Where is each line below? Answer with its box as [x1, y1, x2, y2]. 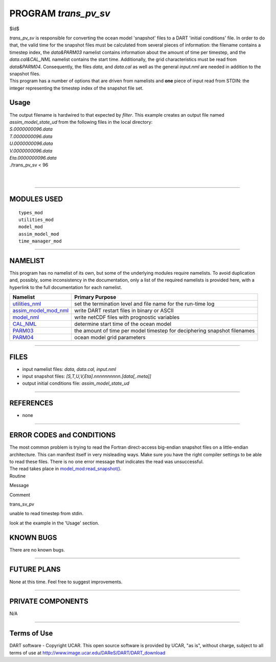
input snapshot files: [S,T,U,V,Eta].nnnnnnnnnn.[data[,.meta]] [22, 373, 152, 380]
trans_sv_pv [9, 501, 34, 507]
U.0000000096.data [9, 141, 53, 147]
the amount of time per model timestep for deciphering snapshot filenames [74, 327, 255, 335]
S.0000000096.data [9, 126, 53, 133]
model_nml [12, 314, 39, 321]
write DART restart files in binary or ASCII [74, 307, 174, 314]
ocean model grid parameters [74, 334, 146, 341]
